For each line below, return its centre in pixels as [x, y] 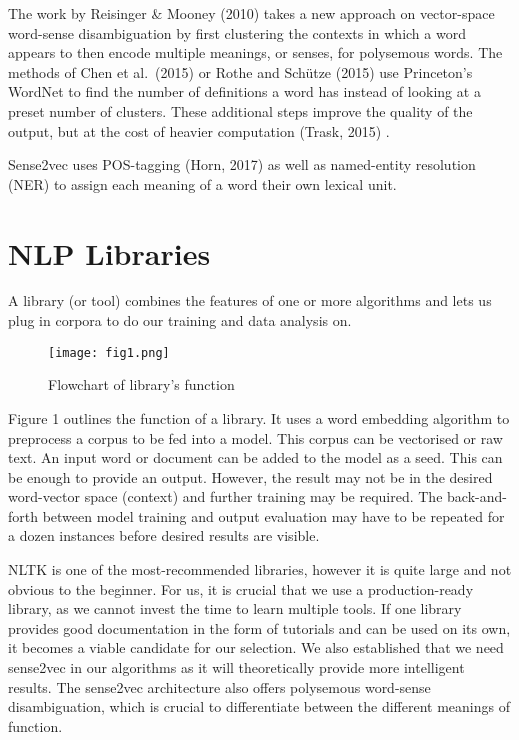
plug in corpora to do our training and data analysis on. [180, 320]
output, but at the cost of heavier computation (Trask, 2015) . [199, 130]
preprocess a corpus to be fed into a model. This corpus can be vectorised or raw [255, 437]
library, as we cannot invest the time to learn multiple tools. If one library [235, 608]
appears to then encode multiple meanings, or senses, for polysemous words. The [255, 52]
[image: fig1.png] [109, 352]
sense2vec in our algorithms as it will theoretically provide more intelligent [236, 667]
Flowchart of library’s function [141, 384]
